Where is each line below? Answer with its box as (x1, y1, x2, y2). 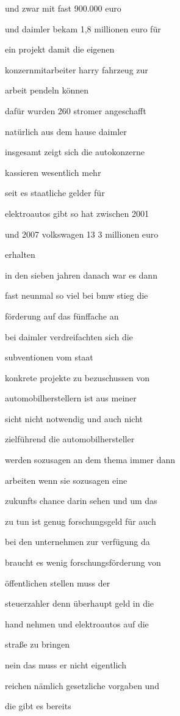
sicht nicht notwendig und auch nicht (5, 412, 143, 425)
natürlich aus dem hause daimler (5, 125, 127, 137)
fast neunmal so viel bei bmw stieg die (5, 289, 148, 302)
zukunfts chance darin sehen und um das (5, 494, 157, 507)
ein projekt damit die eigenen (5, 43, 115, 56)
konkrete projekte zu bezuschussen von (5, 371, 150, 384)
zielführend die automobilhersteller (5, 433, 135, 445)
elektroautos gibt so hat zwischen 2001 (5, 206, 149, 219)
